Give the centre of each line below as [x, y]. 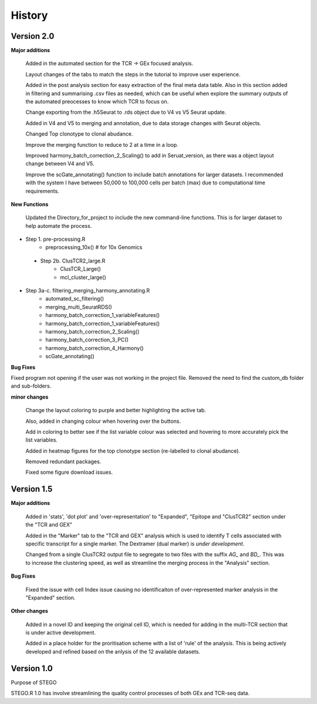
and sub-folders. [31, 386]
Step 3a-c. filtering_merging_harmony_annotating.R [88, 291]
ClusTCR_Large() [80, 269]
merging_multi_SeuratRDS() [79, 307]
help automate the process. [59, 225]
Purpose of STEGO [34, 682]
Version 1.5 [32, 489]
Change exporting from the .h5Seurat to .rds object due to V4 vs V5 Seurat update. [126, 112]
